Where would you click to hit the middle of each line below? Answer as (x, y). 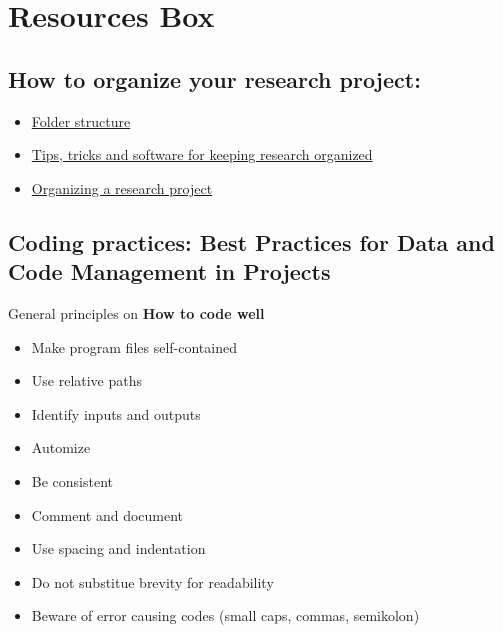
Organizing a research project (122, 187)
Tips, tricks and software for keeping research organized (202, 154)
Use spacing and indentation (118, 548)
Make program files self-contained (134, 346)
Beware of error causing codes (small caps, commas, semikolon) (225, 615)
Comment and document (107, 514)
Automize (61, 447)
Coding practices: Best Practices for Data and (251, 241)
